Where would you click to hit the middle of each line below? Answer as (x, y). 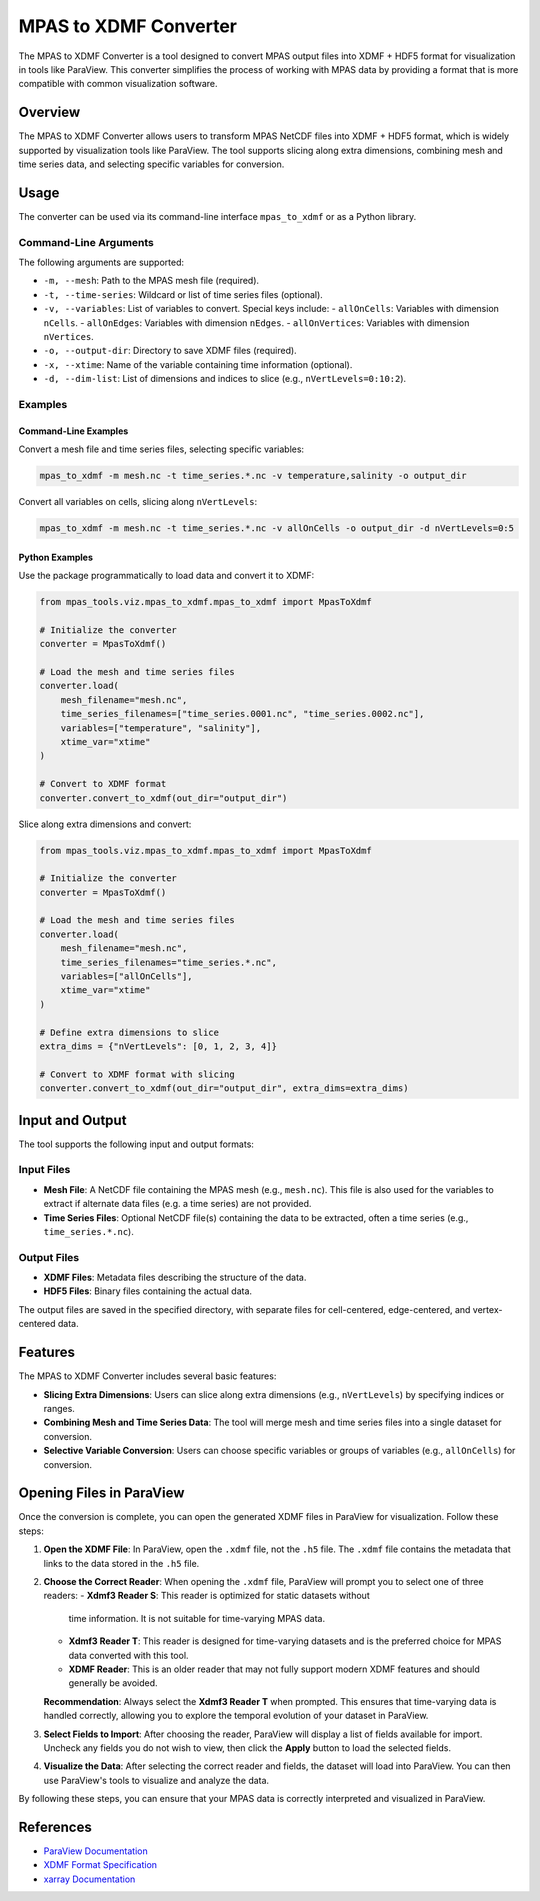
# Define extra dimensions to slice (129, 1032)
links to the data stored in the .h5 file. (121, 1563)
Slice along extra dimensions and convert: (105, 824)
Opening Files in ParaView (101, 1493)
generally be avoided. (113, 1683)
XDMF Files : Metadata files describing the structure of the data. (175, 1277)
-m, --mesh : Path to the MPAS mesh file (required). (151, 281)
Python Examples (56, 557)
